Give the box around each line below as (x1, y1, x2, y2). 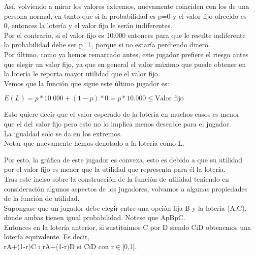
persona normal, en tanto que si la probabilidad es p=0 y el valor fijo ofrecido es (4, 10, 247, 21)
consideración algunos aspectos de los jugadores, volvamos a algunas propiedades (4, 183, 248, 193)
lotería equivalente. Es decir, (4, 231, 90, 242)
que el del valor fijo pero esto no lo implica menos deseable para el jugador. (4, 118, 231, 128)
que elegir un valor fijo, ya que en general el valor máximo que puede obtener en (4, 59, 246, 69)
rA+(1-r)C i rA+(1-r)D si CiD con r (4, 241, 114, 252)
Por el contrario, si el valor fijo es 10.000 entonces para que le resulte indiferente (4, 30, 246, 40)
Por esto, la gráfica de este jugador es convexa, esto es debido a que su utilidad (4, 154, 243, 164)
